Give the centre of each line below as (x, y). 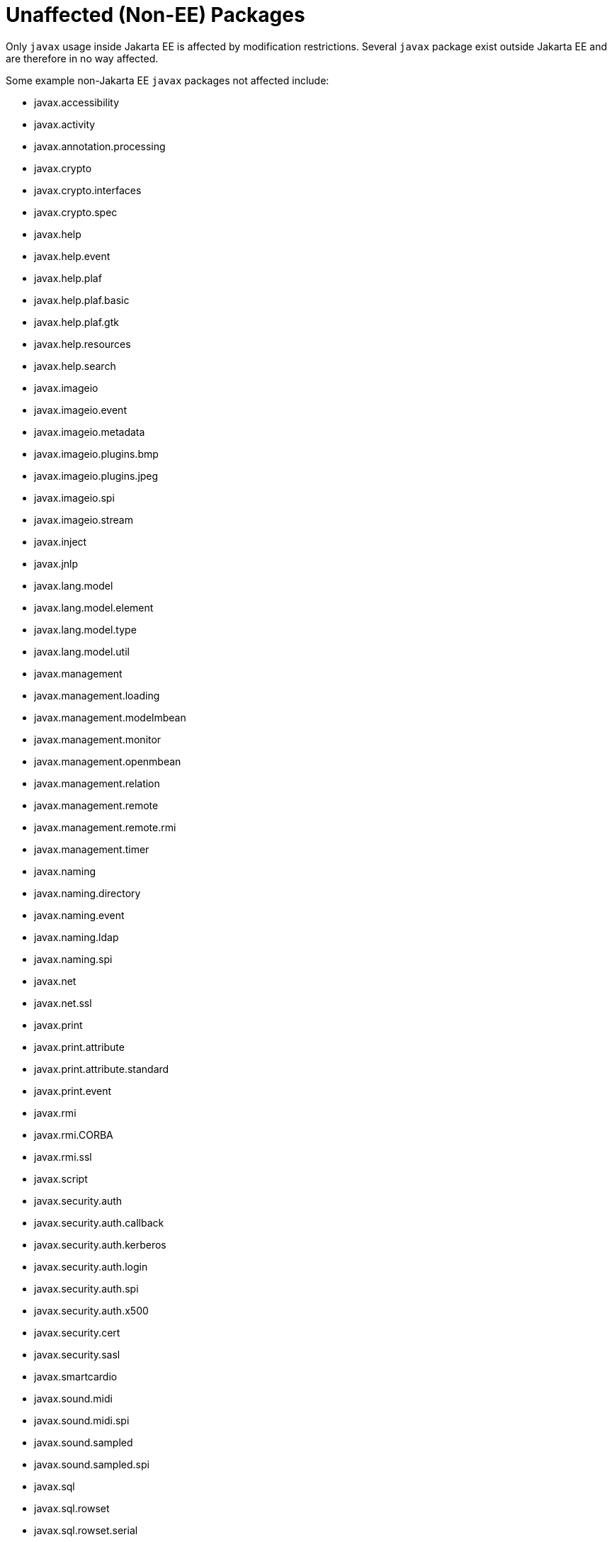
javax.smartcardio (76, 1376)
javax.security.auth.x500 (91, 1310)
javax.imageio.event (80, 410)
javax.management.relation (97, 783)
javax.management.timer (92, 849)
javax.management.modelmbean (110, 717)
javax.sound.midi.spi (82, 1420)
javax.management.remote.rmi (105, 827)
